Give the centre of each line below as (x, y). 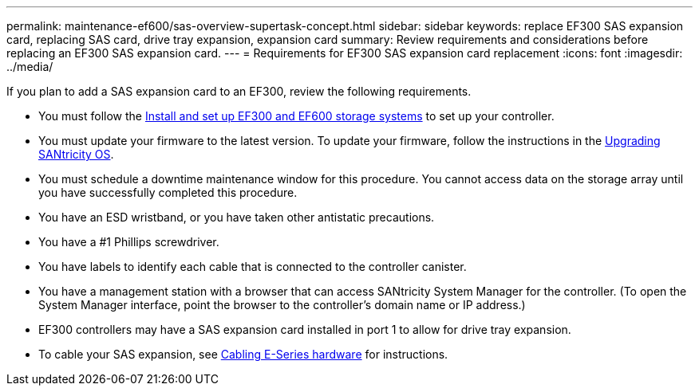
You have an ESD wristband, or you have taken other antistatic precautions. (237, 217)
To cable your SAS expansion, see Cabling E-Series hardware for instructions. (243, 354)
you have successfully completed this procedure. (168, 192)
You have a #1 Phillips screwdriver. (129, 242)
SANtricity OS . (76, 154)
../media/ (30, 67)
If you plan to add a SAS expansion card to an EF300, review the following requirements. (239, 91)
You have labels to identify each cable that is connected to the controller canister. (253, 267)
